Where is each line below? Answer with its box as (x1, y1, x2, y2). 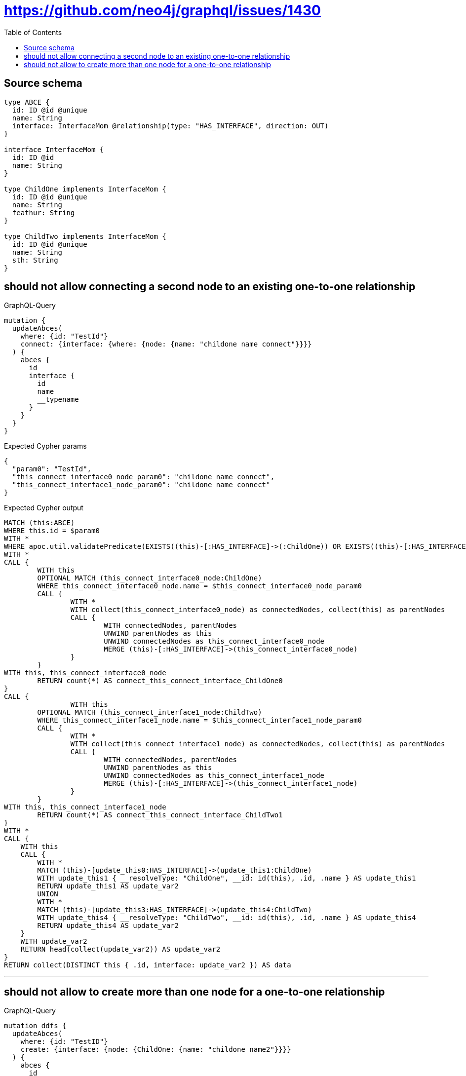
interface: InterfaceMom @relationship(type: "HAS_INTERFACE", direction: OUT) (12, 121, 329, 130)
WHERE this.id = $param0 (4, 527, 100, 535)
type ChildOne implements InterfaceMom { (4, 185, 166, 193)
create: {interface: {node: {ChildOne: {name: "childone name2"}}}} (20, 1045, 291, 1054)
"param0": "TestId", (12, 465, 92, 473)
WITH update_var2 (20, 937, 87, 946)
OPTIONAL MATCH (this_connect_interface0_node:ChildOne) (37, 574, 262, 582)
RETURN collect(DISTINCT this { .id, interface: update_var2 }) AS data (4, 961, 291, 969)
